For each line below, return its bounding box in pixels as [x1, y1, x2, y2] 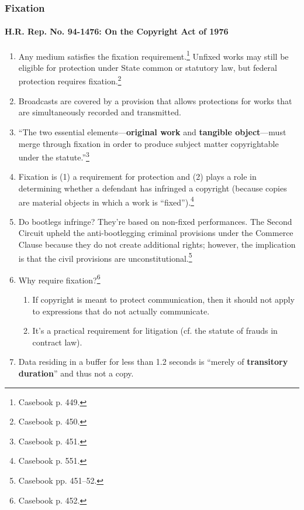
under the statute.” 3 [18, 149, 89, 163]
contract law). [32, 336, 82, 348]
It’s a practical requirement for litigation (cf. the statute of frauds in [32, 324, 278, 337]
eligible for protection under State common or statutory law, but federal [18, 61, 277, 73]
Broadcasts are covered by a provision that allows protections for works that [18, 94, 292, 107]
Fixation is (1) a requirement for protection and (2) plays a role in [18, 170, 257, 183]
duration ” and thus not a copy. [18, 367, 134, 379]
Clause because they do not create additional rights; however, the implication [18, 238, 296, 250]
